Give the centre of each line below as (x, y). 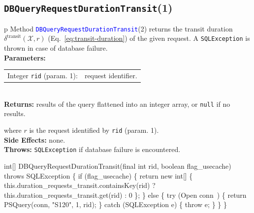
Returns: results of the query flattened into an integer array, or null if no (117, 104)
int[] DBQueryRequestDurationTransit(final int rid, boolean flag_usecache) (118, 166)
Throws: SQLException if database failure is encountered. (92, 149)
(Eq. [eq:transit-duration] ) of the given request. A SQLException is (149, 38)
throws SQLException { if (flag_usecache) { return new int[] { (98, 175)
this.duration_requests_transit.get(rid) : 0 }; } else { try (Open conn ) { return (125, 195)
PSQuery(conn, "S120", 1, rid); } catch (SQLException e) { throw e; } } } (115, 204)
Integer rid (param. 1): (43, 76)
